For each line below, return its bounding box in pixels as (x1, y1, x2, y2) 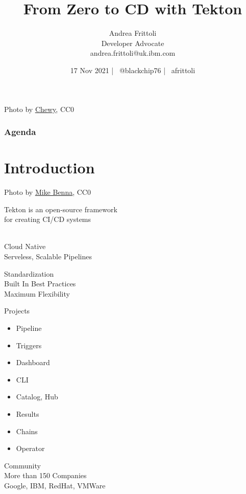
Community (4, 460, 41, 470)
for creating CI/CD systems (4, 214, 91, 224)
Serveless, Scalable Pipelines (4, 251, 92, 262)
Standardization (4, 268, 54, 279)
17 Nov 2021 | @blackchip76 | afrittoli (70, 64, 195, 75)
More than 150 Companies (4, 470, 87, 481)
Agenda (4, 125, 36, 138)
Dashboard (16, 357, 50, 368)
